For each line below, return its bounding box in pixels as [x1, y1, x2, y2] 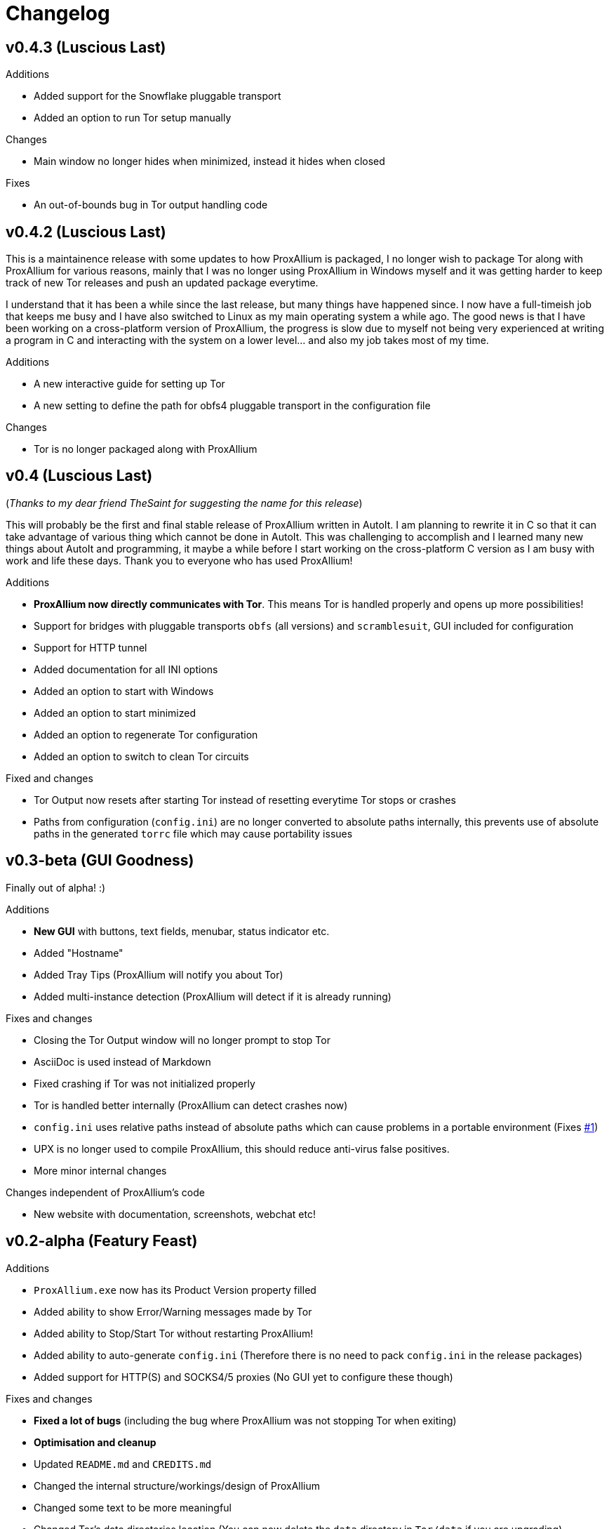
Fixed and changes [6, 772, 93, 784]
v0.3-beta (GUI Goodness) [6, 852, 194, 870]
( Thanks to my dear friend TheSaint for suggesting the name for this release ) [6, 496, 363, 509]
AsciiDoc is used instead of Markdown [34, 1055, 211, 1068]
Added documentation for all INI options [34, 663, 218, 675]
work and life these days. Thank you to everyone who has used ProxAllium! [6, 554, 353, 567]
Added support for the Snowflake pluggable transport [34, 90, 281, 102]
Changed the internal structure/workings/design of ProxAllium [34, 1479, 321, 1492]
